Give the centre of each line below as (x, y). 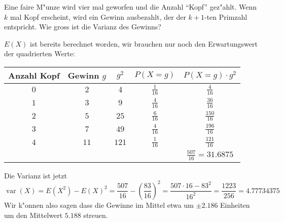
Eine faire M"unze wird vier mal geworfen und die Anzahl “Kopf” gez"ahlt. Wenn (131, 7)
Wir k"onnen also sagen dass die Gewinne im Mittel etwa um (99, 205)
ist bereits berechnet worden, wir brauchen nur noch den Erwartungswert (144, 43)
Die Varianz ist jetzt (35, 175)
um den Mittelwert (33, 215)
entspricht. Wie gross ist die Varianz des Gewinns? (83, 27)
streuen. (96, 215)
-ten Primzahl (226, 16)
